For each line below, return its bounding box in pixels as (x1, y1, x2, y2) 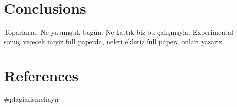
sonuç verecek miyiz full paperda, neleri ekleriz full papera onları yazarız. (4, 36, 224, 46)
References (4, 65, 79, 85)
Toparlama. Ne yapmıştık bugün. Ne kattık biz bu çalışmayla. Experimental (4, 27, 233, 37)
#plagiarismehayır (4, 94, 59, 104)
